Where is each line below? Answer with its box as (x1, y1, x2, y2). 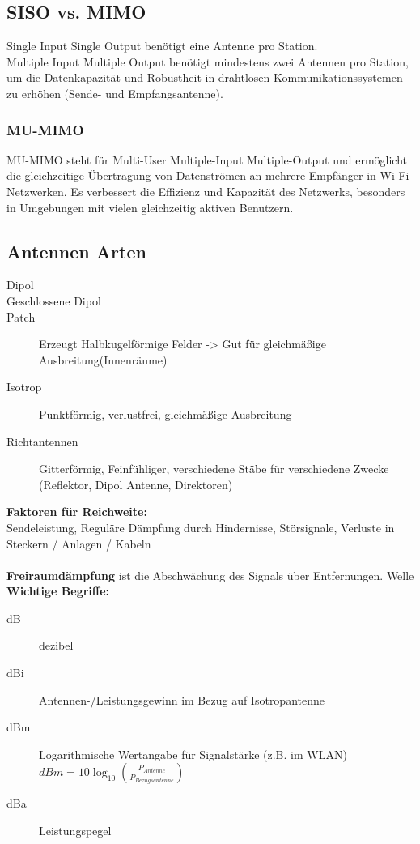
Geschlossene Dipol (6, 292, 101, 309)
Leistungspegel (39, 822, 112, 839)
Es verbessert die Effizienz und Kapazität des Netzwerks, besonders (70, 182, 405, 199)
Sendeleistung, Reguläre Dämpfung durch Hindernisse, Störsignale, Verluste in (6, 518, 395, 535)
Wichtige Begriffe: (6, 582, 110, 599)
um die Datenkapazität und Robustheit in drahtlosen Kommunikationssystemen (6, 69, 403, 86)
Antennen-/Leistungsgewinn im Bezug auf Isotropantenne (39, 691, 325, 708)
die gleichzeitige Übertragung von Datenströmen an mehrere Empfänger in (6, 167, 376, 184)
